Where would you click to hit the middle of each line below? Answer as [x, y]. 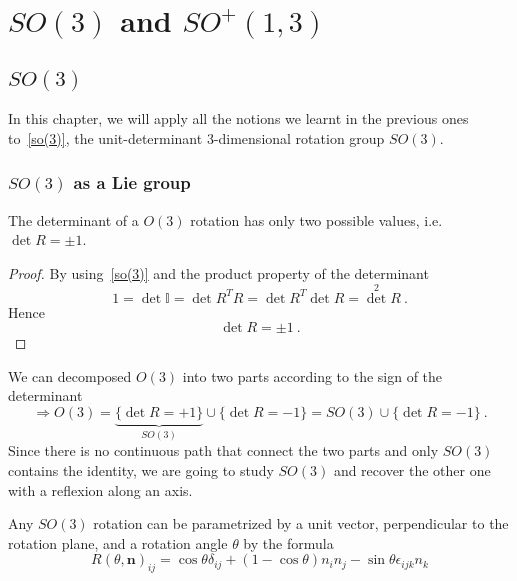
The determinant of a [73, 219]
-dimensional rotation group [299, 137]
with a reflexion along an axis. [100, 489]
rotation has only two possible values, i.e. [316, 219]
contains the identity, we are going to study [141, 470]
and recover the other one [412, 470]
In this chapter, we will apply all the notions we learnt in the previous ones [238, 118]
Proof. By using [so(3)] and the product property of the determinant [218, 272]
